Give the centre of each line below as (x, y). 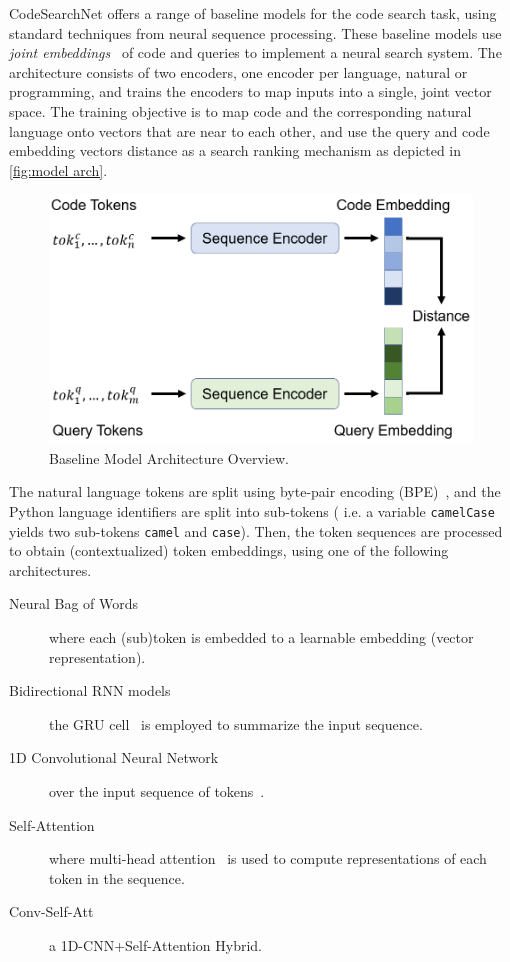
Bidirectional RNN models (90, 690)
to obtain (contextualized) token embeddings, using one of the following (229, 550)
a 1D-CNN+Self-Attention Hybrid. (155, 945)
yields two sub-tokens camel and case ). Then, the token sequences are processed (256, 530)
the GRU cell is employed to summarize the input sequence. (236, 723)
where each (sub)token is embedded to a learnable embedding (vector (261, 637)
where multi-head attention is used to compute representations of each (268, 858)
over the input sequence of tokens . (157, 791)
